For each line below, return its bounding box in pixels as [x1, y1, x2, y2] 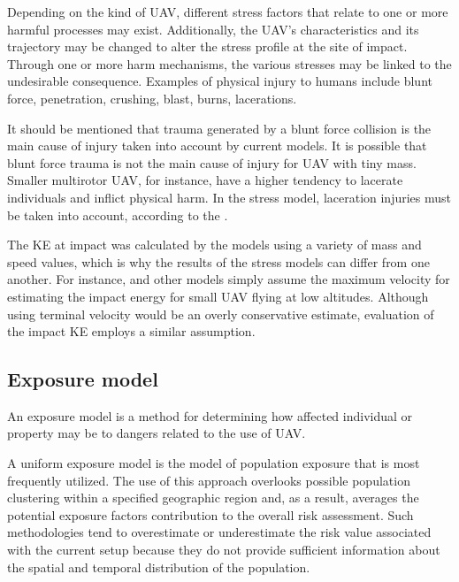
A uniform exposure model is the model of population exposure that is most [7, 454, 420, 472]
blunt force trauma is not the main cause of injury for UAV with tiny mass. [7, 153, 417, 172]
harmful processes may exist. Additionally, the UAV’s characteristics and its [7, 19, 419, 38]
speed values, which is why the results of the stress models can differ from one [7, 252, 430, 271]
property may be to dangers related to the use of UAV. [7, 424, 306, 442]
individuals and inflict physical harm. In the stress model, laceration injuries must [7, 188, 452, 206]
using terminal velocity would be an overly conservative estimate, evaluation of [7, 304, 434, 323]
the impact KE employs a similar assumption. [7, 322, 256, 341]
